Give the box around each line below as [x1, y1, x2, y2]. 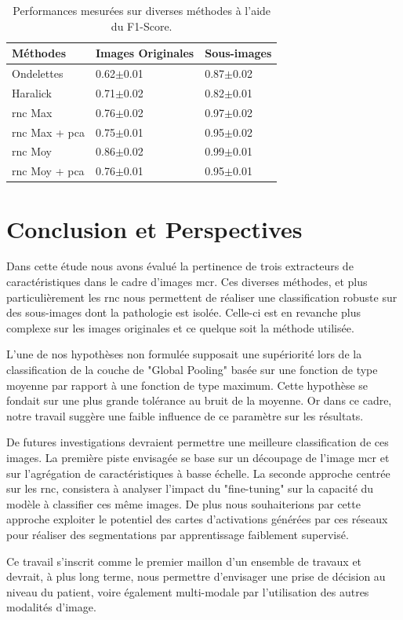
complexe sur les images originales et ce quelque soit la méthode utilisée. [6, 319, 354, 336]
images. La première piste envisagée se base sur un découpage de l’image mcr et [6, 449, 390, 465]
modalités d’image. [6, 599, 96, 615]
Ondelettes [12, 65, 64, 82]
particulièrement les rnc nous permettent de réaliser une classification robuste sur [6, 288, 398, 305]
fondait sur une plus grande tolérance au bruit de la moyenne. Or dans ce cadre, [6, 392, 392, 409]
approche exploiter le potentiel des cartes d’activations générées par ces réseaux [6, 511, 388, 527]
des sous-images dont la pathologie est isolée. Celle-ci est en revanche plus [6, 304, 361, 321]
